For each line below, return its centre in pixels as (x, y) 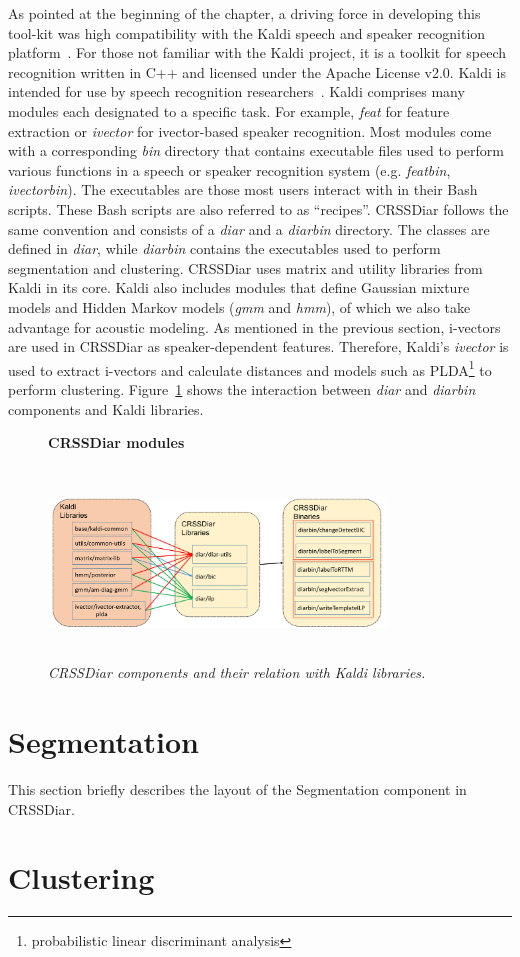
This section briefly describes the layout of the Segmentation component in (237, 789)
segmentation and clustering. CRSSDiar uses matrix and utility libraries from (245, 267)
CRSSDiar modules (116, 442)
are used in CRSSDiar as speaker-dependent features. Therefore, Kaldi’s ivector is (258, 346)
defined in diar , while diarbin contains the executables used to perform (224, 248)
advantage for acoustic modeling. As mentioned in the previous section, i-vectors (254, 326)
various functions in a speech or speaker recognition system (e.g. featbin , (229, 169)
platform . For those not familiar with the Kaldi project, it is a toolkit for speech (257, 52)
